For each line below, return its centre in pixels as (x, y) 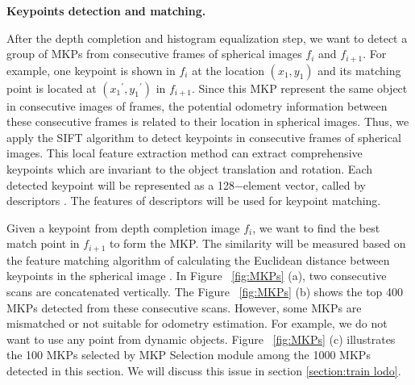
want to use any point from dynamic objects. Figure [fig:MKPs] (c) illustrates (201, 339)
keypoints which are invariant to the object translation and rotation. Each (189, 169)
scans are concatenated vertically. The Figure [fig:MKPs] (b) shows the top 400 (205, 292)
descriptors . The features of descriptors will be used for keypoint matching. (194, 201)
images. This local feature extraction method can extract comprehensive (185, 153)
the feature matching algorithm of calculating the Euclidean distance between (198, 259)
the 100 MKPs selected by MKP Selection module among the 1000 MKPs (189, 355)
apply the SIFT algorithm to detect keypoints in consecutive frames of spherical (204, 137)
